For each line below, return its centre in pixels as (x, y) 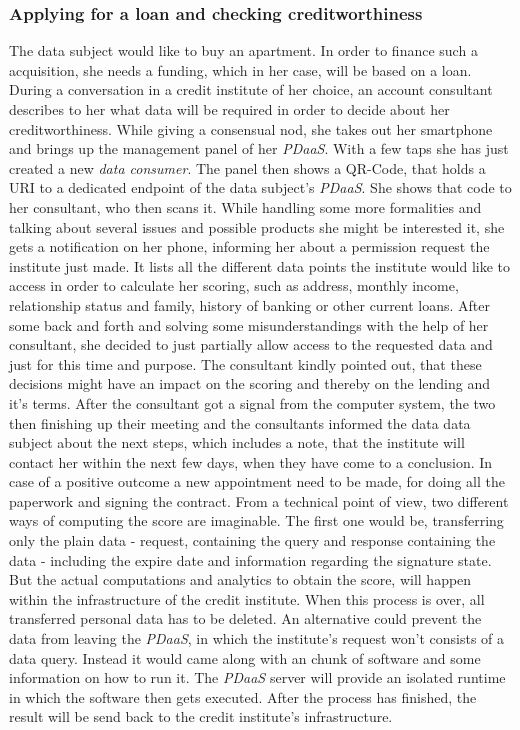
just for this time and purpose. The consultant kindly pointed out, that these (245, 363)
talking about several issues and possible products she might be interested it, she (257, 226)
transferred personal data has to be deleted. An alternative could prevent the (245, 618)
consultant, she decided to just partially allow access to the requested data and (251, 344)
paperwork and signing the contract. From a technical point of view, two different (259, 500)
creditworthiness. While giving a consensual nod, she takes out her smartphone (251, 128)
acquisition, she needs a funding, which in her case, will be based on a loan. (240, 69)
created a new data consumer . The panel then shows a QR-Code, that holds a (247, 167)
